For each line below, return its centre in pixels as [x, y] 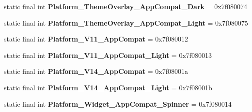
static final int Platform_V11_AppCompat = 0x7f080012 [96, 39]
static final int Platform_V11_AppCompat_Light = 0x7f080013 [108, 55]
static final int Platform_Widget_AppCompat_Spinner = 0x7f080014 [118, 104]
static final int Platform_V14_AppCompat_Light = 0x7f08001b [108, 87]
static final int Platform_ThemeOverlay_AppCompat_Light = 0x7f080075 [126, 22]
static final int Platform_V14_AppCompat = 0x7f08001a [96, 71]
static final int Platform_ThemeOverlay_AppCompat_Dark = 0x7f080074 [126, 6]
